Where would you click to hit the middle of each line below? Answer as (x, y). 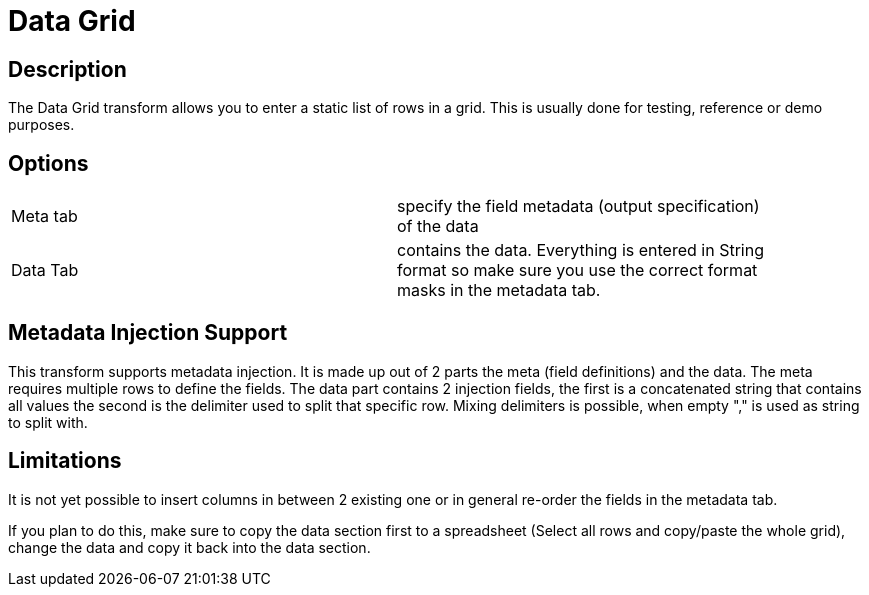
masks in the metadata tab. (499, 290)
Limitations (65, 461)
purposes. (41, 125)
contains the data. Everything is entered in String (580, 250)
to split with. (48, 422)
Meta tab (44, 216)
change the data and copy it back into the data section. (189, 547)
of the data (438, 226)
